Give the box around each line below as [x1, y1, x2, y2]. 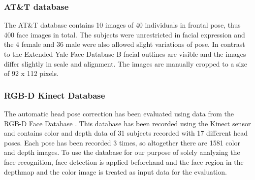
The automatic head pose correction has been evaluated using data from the [4, 108, 234, 118]
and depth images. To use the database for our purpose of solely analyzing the [4, 147, 240, 157]
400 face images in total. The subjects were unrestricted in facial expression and [4, 29, 245, 39]
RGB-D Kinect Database [4, 89, 105, 101]
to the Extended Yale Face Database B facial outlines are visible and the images [4, 49, 246, 59]
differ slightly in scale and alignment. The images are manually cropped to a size [4, 58, 247, 69]
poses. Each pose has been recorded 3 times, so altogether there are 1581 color [4, 137, 240, 147]
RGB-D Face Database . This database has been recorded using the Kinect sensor [4, 118, 251, 128]
